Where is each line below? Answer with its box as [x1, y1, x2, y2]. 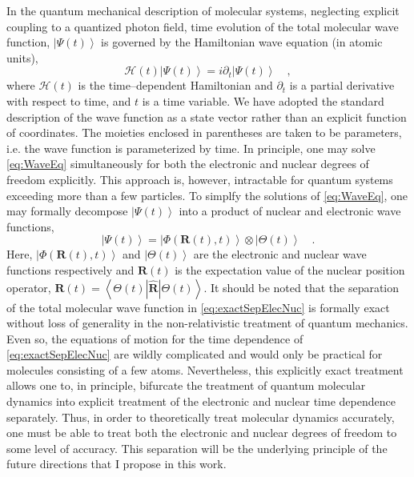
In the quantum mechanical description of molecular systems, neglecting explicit [6, 2, 400, 18]
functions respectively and [6, 261, 135, 278]
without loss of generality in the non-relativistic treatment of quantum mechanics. [6, 315, 408, 331]
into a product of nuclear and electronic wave [179, 202, 401, 219]
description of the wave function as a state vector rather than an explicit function [6, 108, 407, 125]
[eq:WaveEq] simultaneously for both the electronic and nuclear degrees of [6, 155, 369, 172]
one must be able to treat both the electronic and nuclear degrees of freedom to [6, 424, 397, 441]
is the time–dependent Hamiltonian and [78, 77, 273, 94]
